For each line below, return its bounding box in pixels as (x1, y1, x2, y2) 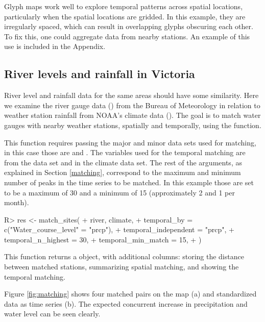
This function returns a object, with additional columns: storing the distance (4, 251, 244, 262)
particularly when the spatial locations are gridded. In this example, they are (4, 11, 246, 21)
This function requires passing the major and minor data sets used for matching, (4, 137, 256, 147)
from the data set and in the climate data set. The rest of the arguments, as (4, 157, 242, 167)
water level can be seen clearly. (4, 308, 101, 319)
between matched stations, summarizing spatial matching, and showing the (4, 261, 239, 272)
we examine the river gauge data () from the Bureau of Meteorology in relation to (4, 100, 260, 110)
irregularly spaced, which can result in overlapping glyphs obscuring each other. (4, 21, 253, 32)
